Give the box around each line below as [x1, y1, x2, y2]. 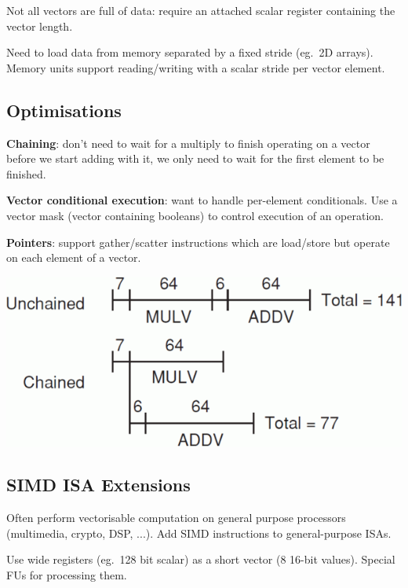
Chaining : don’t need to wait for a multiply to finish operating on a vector [6, 134, 370, 151]
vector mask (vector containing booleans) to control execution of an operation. [6, 207, 384, 223]
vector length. [6, 17, 73, 34]
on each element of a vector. [6, 249, 141, 266]
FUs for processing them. [6, 567, 127, 583]
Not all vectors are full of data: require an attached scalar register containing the [6, 2, 395, 18]
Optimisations [6, 97, 122, 122]
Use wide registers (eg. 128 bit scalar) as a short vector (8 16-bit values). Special [6, 551, 395, 568]
